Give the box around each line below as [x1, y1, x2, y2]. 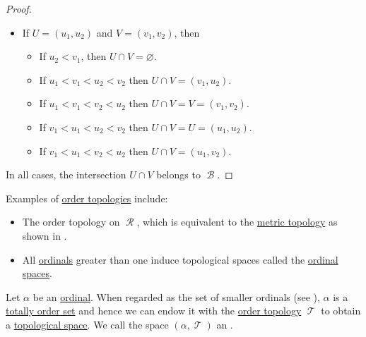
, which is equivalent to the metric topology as [136, 214, 338, 229]
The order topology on [22, 214, 120, 229]
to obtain [321, 303, 361, 318]
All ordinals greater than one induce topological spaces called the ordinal [22, 252, 338, 266]
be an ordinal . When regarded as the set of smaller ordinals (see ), [33, 289, 320, 304]
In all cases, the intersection [6, 167, 126, 182]
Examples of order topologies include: [6, 190, 168, 205]
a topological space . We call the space [6, 317, 169, 331]
